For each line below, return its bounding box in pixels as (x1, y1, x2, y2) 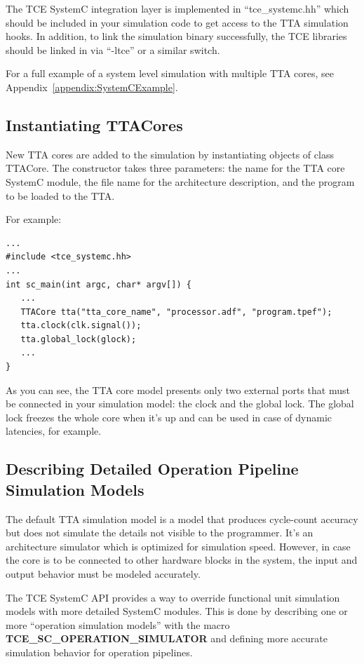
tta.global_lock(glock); (20, 334, 137, 344)
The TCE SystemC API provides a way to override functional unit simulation (6, 590, 340, 604)
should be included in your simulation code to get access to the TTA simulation (6, 15, 349, 29)
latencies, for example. (6, 424, 102, 438)
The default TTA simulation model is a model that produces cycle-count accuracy (6, 511, 358, 526)
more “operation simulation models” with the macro (6, 617, 230, 632)
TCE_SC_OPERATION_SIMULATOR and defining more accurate (6, 631, 328, 646)
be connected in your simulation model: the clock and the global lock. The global (6, 396, 354, 411)
